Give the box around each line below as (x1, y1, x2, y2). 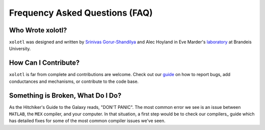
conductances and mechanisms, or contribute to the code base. (9, 78, 139, 84)
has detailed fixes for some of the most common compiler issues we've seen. (9, 118, 166, 124)
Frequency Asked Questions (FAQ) (9, 7, 153, 18)
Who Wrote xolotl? (9, 26, 67, 34)
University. (9, 46, 31, 52)
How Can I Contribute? (9, 59, 80, 67)
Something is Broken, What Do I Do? (9, 91, 122, 100)
